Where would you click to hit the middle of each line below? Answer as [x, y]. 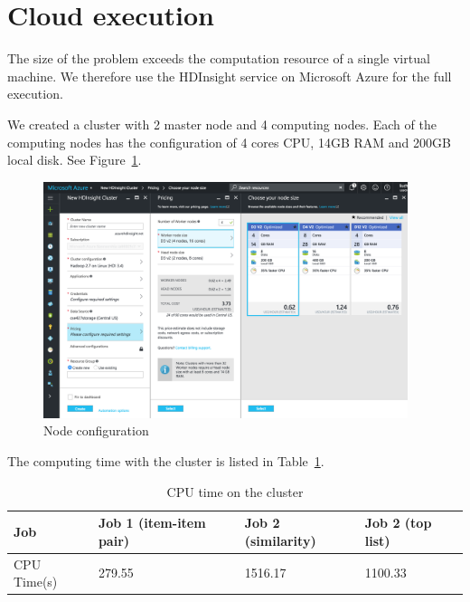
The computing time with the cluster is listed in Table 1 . [166, 461]
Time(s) [36, 582]
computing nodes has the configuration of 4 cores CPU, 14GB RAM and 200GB [229, 142]
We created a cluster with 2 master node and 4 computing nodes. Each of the [222, 124]
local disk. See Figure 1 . [75, 160]
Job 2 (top [398, 523]
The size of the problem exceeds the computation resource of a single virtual [219, 58]
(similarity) [280, 540]
